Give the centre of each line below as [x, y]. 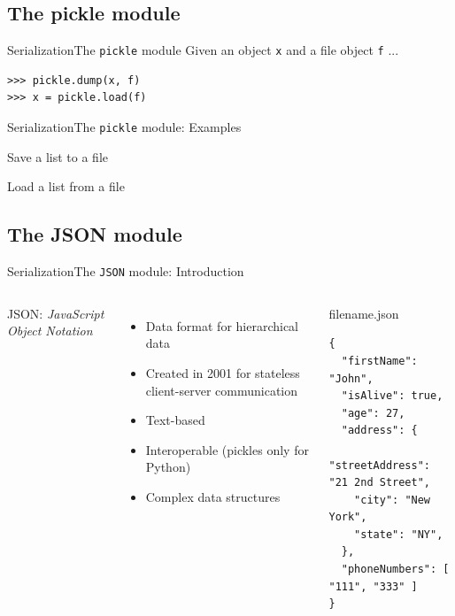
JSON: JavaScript [56, 313]
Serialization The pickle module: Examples [124, 127]
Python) [168, 467]
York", [348, 517]
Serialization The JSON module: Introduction [126, 271]
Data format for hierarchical [222, 325]
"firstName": [379, 361]
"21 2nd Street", [380, 483]
